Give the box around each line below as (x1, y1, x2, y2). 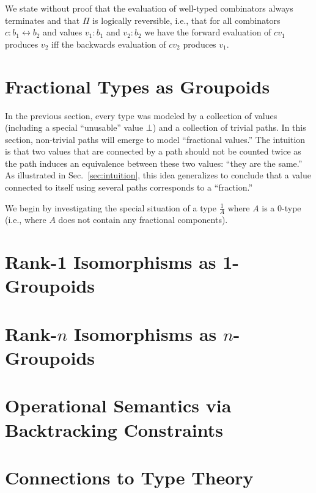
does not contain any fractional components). (58, 213, 228, 226)
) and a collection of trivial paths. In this (152, 121, 306, 134)
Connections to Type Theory (5, 464, 254, 489)
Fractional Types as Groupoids (5, 73, 270, 98)
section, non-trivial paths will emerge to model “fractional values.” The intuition (5, 133, 306, 145)
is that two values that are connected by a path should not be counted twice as (5, 145, 301, 158)
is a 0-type (262, 201, 301, 214)
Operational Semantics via (5, 393, 232, 418)
